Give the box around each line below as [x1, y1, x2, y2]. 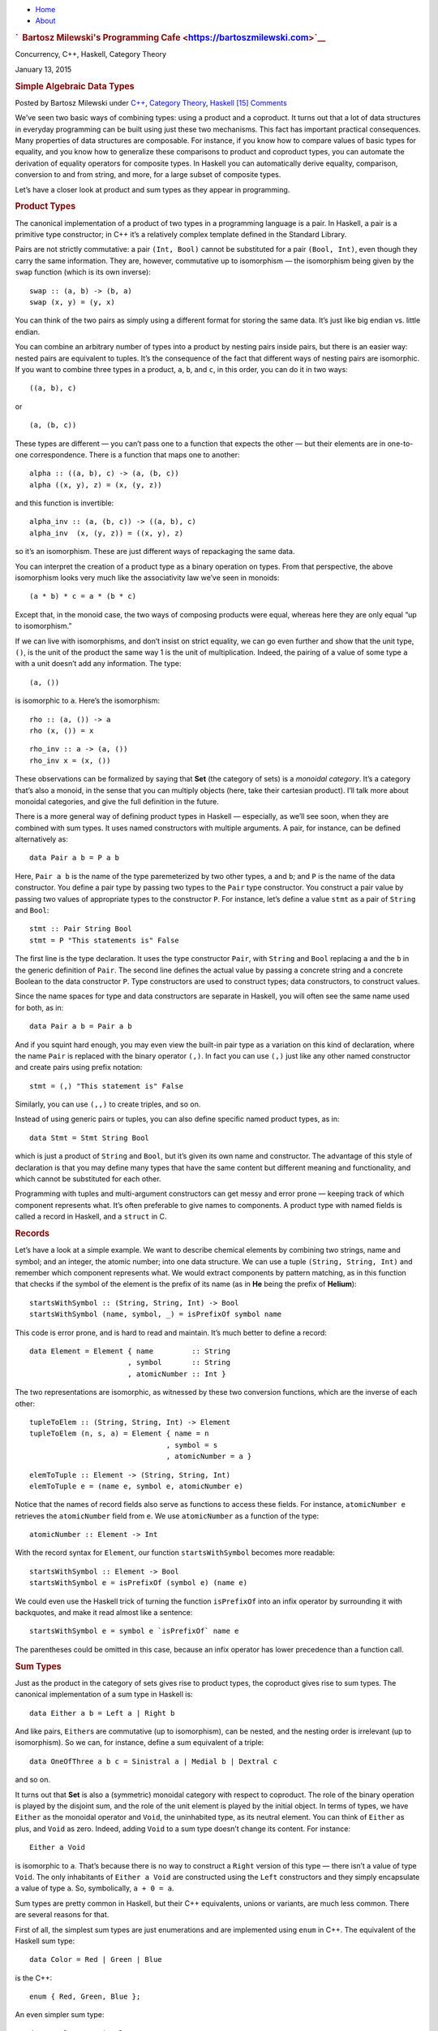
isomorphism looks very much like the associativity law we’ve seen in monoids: [15, 573, 280, 582]
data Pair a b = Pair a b [29, 1022, 133, 1031]
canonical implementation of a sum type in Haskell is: [15, 1690, 194, 1700]
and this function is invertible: [15, 498, 114, 508]
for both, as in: [15, 1003, 64, 1012]
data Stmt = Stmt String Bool [29, 1133, 150, 1142]
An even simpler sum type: [15, 2010, 105, 2020]
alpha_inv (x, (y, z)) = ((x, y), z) [29, 528, 184, 538]
